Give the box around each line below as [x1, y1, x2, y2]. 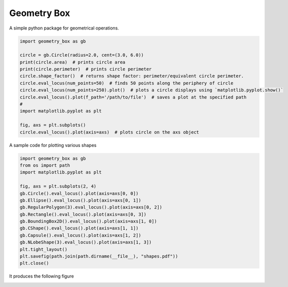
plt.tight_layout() [19, 246, 67, 252]
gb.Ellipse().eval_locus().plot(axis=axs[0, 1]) [19, 197, 141, 203]
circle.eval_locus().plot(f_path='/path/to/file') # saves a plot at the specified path [19, 94, 247, 100]
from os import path [19, 162, 70, 168]
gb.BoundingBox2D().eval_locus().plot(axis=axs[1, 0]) [19, 218, 157, 224]
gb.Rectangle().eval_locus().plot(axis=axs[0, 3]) [19, 211, 147, 217]
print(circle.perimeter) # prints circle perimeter [19, 66, 152, 72]
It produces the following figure [9, 273, 74, 279]
